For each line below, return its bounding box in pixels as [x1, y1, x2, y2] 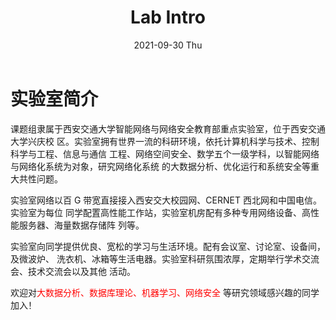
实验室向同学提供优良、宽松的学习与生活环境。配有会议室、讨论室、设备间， [10, 240, 326, 252]
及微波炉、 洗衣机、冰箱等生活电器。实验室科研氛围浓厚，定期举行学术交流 [10, 252, 320, 265]
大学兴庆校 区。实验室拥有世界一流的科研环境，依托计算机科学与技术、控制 [10, 135, 320, 147]
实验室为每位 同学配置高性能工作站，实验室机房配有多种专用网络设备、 [10, 206, 302, 218]
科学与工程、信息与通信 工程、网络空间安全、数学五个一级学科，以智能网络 [10, 147, 320, 160]
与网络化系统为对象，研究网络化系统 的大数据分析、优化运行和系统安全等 [10, 160, 311, 172]
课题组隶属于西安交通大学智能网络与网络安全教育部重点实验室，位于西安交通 [10, 122, 326, 135]
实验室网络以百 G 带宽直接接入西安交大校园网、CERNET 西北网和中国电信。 [10, 194, 322, 206]
